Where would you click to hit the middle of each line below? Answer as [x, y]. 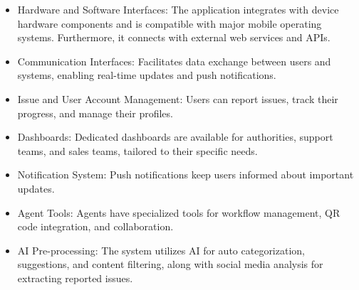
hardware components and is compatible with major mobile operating [170, 23]
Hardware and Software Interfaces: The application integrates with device [178, 9]
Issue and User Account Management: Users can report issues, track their [178, 98]
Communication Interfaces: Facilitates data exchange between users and [174, 61]
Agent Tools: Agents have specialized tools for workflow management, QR [179, 212]
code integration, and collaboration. [95, 226]
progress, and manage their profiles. [95, 113]
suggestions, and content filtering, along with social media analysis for [170, 264]
